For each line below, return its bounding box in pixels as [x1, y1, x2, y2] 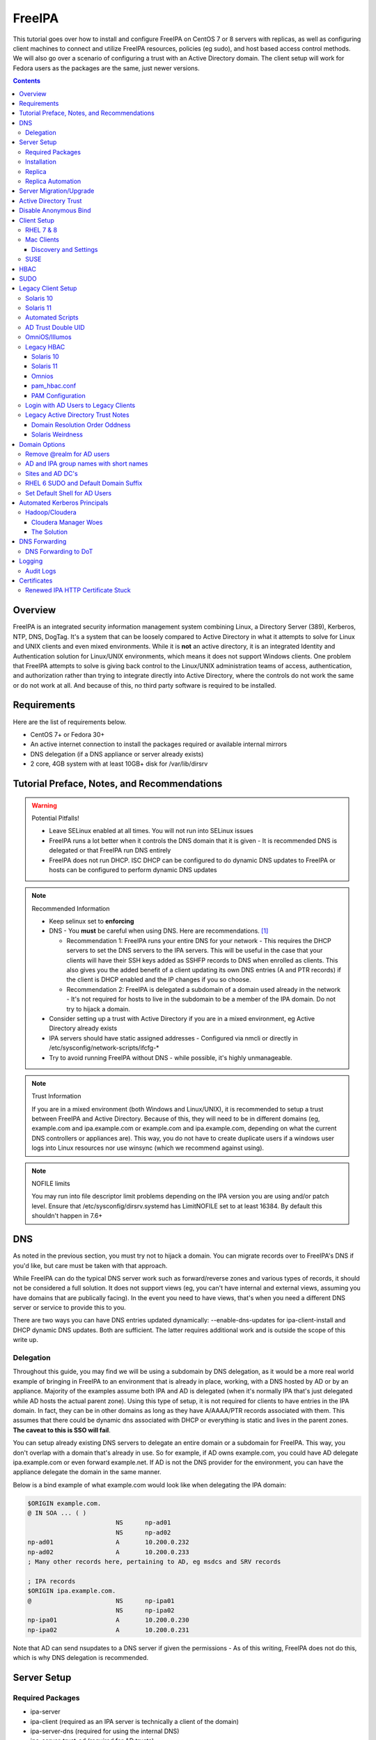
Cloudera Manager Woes [31, 518, 103, 526]
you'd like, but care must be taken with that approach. [13, 1261, 168, 1270]
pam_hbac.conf [31, 381, 77, 390]
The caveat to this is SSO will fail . [13, 1425, 111, 1434]
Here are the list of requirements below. [13, 718, 127, 726]
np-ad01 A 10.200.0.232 [27, 1538, 189, 1547]
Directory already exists [49, 1024, 118, 1033]
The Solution [31, 528, 68, 536]
